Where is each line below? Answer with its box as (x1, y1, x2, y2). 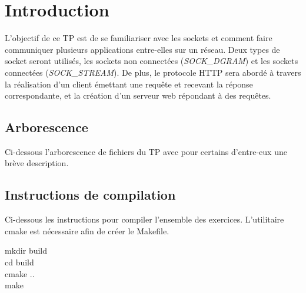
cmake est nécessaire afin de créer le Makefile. (5, 224, 169, 237)
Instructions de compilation (5, 186, 176, 204)
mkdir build (5, 244, 48, 257)
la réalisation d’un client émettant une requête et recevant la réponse (5, 78, 253, 90)
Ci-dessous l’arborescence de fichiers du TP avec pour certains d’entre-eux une (5, 145, 287, 157)
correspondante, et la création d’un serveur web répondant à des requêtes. (5, 89, 271, 102)
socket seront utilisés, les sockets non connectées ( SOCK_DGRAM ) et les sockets (5, 55, 298, 67)
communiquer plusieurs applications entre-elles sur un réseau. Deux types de (5, 43, 280, 55)
